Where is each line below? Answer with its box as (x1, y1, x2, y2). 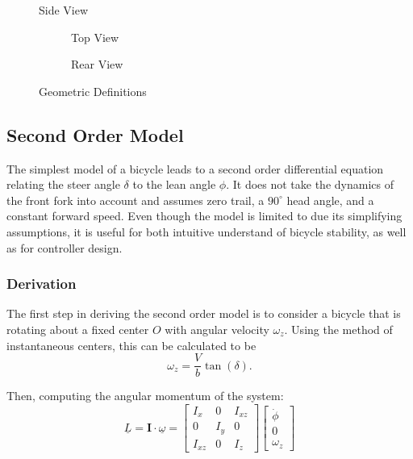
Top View (71, 28, 119, 45)
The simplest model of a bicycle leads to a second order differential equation (6, 160, 384, 177)
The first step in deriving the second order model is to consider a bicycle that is (6, 305, 401, 322)
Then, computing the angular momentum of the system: (6, 387, 284, 404)
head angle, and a (286, 191, 374, 208)
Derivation (6, 273, 77, 294)
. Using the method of (284, 320, 393, 337)
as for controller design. (6, 239, 123, 256)
